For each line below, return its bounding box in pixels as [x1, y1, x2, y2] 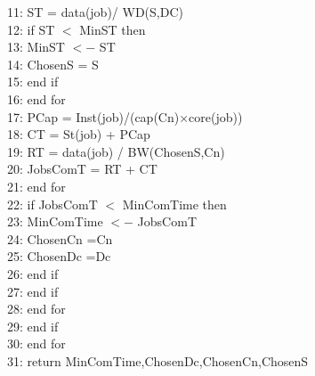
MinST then [79, 20, 146, 38]
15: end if [7, 72, 59, 91]
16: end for [7, 89, 66, 108]
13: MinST [7, 37, 65, 56]
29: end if [7, 316, 59, 335]
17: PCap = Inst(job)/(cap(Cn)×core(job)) [7, 107, 243, 126]
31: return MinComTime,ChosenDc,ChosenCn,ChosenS [7, 351, 309, 370]
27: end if [7, 282, 59, 300]
